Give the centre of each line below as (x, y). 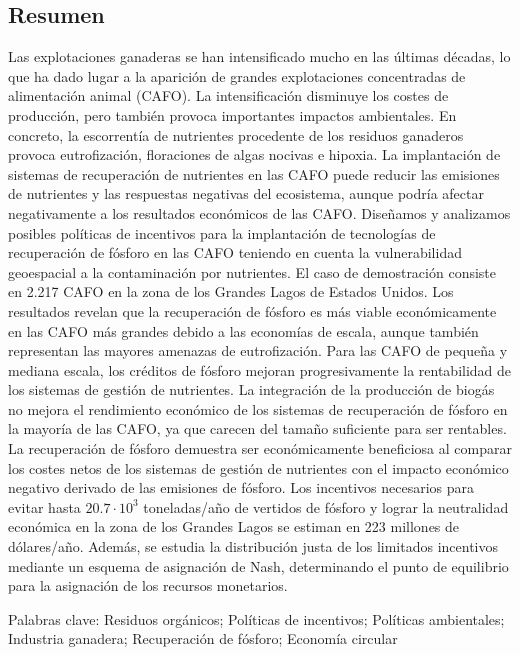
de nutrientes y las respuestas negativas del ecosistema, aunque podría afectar (246, 193)
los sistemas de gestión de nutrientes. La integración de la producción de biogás (251, 389)
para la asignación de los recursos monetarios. (148, 585)
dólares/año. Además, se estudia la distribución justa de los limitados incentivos (253, 546)
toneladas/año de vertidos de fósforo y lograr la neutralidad (326, 506)
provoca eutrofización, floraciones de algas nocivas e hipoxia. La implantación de (254, 154)
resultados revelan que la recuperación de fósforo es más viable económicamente (252, 310)
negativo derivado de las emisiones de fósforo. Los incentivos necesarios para (241, 487)
